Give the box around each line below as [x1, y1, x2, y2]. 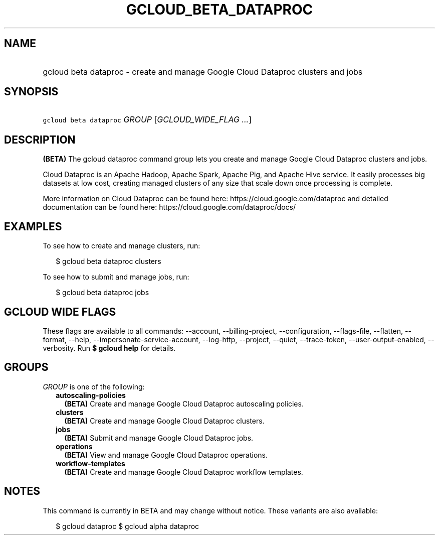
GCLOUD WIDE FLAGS [4, 305, 116, 318]
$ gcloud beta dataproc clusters [56, 257, 161, 266]
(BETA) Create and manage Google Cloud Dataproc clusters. [64, 416, 265, 425]
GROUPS [4, 361, 49, 374]
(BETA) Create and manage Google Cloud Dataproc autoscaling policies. [64, 399, 304, 408]
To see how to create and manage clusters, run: [43, 241, 200, 250]
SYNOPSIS [4, 85, 59, 98]
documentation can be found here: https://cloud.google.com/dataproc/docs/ [43, 203, 296, 212]
